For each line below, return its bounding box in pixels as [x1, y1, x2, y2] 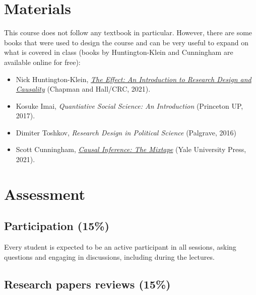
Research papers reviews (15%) [4, 276, 171, 291]
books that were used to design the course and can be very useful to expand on [4, 37, 249, 47]
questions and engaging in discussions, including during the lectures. [4, 251, 215, 262]
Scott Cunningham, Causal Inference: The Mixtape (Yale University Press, [16, 144, 246, 155]
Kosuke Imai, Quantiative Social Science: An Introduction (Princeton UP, [16, 100, 243, 111]
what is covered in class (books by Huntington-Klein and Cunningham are [4, 47, 233, 57]
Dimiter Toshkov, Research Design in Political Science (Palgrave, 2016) [16, 127, 236, 137]
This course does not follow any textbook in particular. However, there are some [4, 27, 252, 38]
